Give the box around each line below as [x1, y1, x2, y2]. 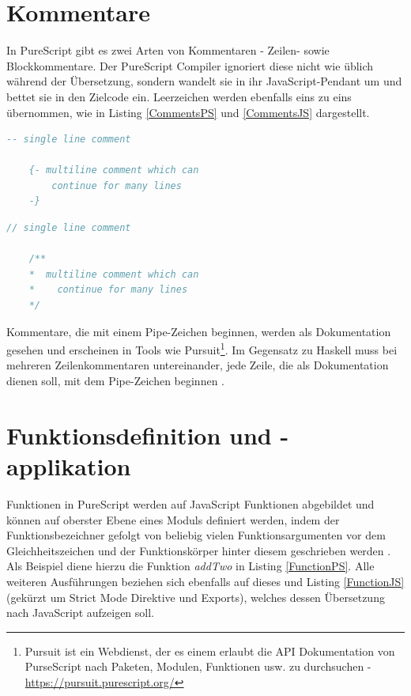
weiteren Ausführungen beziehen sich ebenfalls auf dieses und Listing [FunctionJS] [6, 573, 405, 589]
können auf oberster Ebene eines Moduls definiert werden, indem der [6, 511, 340, 528]
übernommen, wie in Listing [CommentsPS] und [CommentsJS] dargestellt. [6, 104, 370, 120]
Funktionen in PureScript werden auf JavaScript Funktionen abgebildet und [6, 495, 375, 512]
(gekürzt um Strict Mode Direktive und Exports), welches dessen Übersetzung [6, 588, 385, 605]
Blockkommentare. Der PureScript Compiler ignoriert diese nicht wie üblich [6, 57, 374, 74]
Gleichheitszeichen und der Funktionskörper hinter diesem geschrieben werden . [6, 542, 391, 558]
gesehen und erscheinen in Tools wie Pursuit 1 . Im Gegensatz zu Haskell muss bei [6, 339, 398, 357]
